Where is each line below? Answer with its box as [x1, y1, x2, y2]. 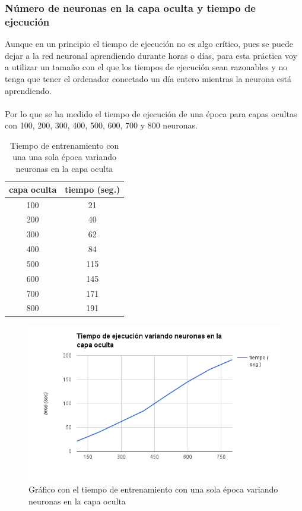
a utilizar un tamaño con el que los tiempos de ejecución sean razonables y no [5, 61, 288, 73]
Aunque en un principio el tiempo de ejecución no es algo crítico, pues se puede [5, 37, 294, 50]
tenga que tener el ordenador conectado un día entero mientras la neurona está [5, 72, 291, 84]
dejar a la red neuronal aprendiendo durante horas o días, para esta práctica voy [5, 49, 297, 61]
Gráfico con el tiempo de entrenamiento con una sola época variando [28, 483, 278, 496]
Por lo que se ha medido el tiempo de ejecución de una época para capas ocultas [5, 107, 297, 120]
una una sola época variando [12, 151, 117, 163]
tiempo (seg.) [65, 183, 120, 195]
